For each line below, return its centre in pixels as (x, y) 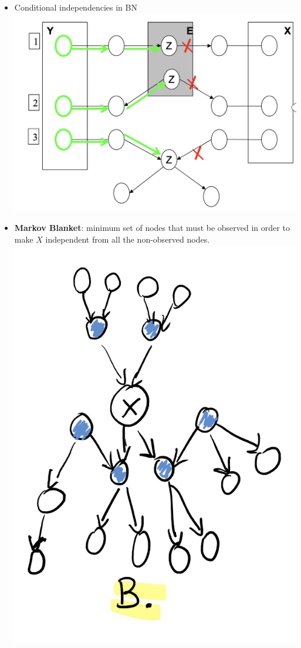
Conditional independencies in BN (76, 7)
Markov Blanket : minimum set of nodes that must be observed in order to (152, 228)
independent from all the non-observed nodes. (128, 239)
